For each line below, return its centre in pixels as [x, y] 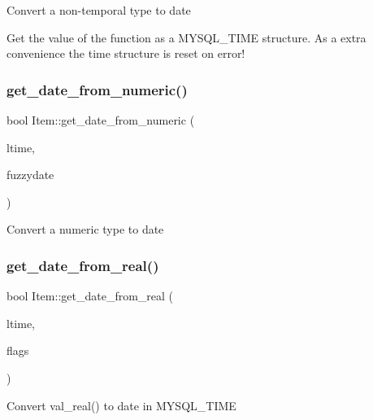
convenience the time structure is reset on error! [126, 53]
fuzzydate [30, 175]
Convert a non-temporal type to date [99, 10]
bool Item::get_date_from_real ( [90, 296]
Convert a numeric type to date [85, 229]
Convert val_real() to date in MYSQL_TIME [121, 405]
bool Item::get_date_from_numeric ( [101, 120]
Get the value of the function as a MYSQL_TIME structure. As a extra [186, 37]
